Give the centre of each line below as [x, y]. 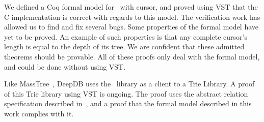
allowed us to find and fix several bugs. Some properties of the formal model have [131, 27]
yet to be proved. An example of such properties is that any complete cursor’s [126, 36]
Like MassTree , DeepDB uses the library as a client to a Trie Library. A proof [129, 84]
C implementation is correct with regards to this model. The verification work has [132, 17]
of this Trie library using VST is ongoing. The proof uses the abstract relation [126, 93]
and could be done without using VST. [65, 66]
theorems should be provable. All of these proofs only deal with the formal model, [132, 56]
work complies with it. [39, 113]
